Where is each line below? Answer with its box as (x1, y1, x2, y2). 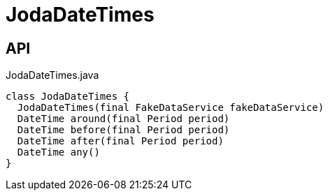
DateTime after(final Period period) (17, 135, 224, 147)
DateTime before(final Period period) (17, 124, 230, 136)
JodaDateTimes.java (6, 69, 99, 82)
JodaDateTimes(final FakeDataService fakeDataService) (17, 102, 325, 114)
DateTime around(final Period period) (17, 113, 230, 125)
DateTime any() (17, 146, 100, 158)
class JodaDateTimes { (6, 91, 130, 103)
